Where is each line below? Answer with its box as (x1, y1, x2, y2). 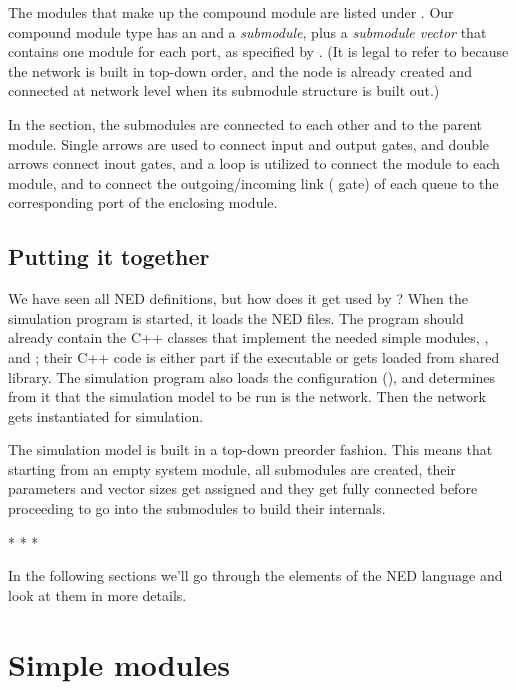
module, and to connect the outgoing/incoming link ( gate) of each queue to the (8, 172, 499, 193)
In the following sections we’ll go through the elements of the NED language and (8, 565, 503, 586)
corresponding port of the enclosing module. (8, 192, 278, 213)
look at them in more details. (8, 584, 187, 605)
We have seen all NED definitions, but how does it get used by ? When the (8, 288, 468, 309)
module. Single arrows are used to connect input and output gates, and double (8, 133, 490, 154)
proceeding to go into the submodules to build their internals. (8, 498, 386, 519)
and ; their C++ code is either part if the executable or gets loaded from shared (8, 346, 500, 367)
